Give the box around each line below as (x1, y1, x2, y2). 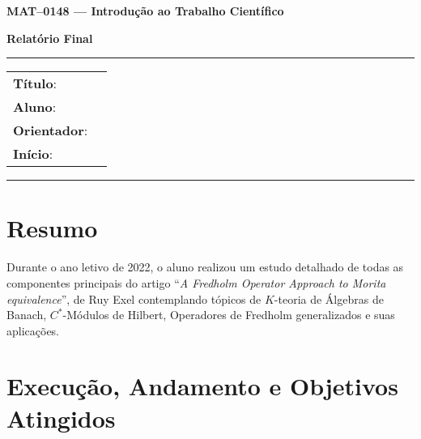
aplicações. (6, 322, 60, 339)
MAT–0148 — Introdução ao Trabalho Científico (6, 2, 284, 19)
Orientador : (13, 121, 88, 140)
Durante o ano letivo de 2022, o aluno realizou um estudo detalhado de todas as (6, 258, 404, 275)
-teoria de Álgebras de (274, 290, 384, 307)
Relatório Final (6, 29, 93, 46)
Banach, (6, 306, 47, 323)
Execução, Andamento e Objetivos (6, 369, 398, 403)
